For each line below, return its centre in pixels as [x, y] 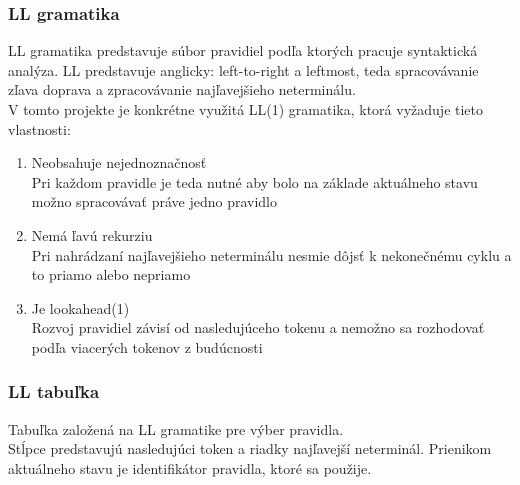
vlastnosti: [39, 128]
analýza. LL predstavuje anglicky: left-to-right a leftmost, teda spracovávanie [243, 69]
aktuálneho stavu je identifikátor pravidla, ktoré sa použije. [190, 467]
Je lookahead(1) [80, 307]
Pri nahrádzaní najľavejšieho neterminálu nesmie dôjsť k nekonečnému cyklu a [271, 254]
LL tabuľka [54, 391]
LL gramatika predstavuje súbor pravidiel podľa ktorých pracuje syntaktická [243, 50]
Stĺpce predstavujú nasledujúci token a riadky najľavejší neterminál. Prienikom [250, 448]
